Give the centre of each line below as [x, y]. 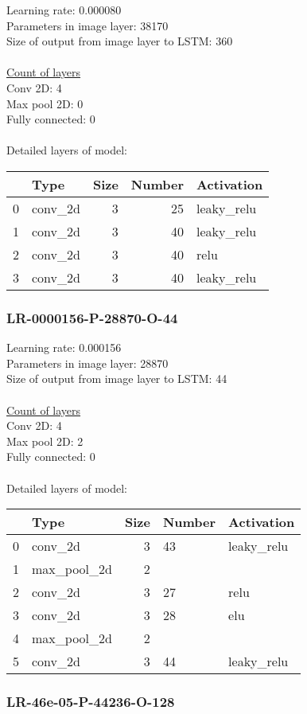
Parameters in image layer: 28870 [87, 363]
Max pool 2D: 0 [45, 103]
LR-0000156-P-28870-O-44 [92, 317]
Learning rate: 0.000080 [64, 10]
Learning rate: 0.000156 [64, 347]
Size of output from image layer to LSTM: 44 [117, 378]
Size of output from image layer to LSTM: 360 [120, 41]
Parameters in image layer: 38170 [87, 25]
